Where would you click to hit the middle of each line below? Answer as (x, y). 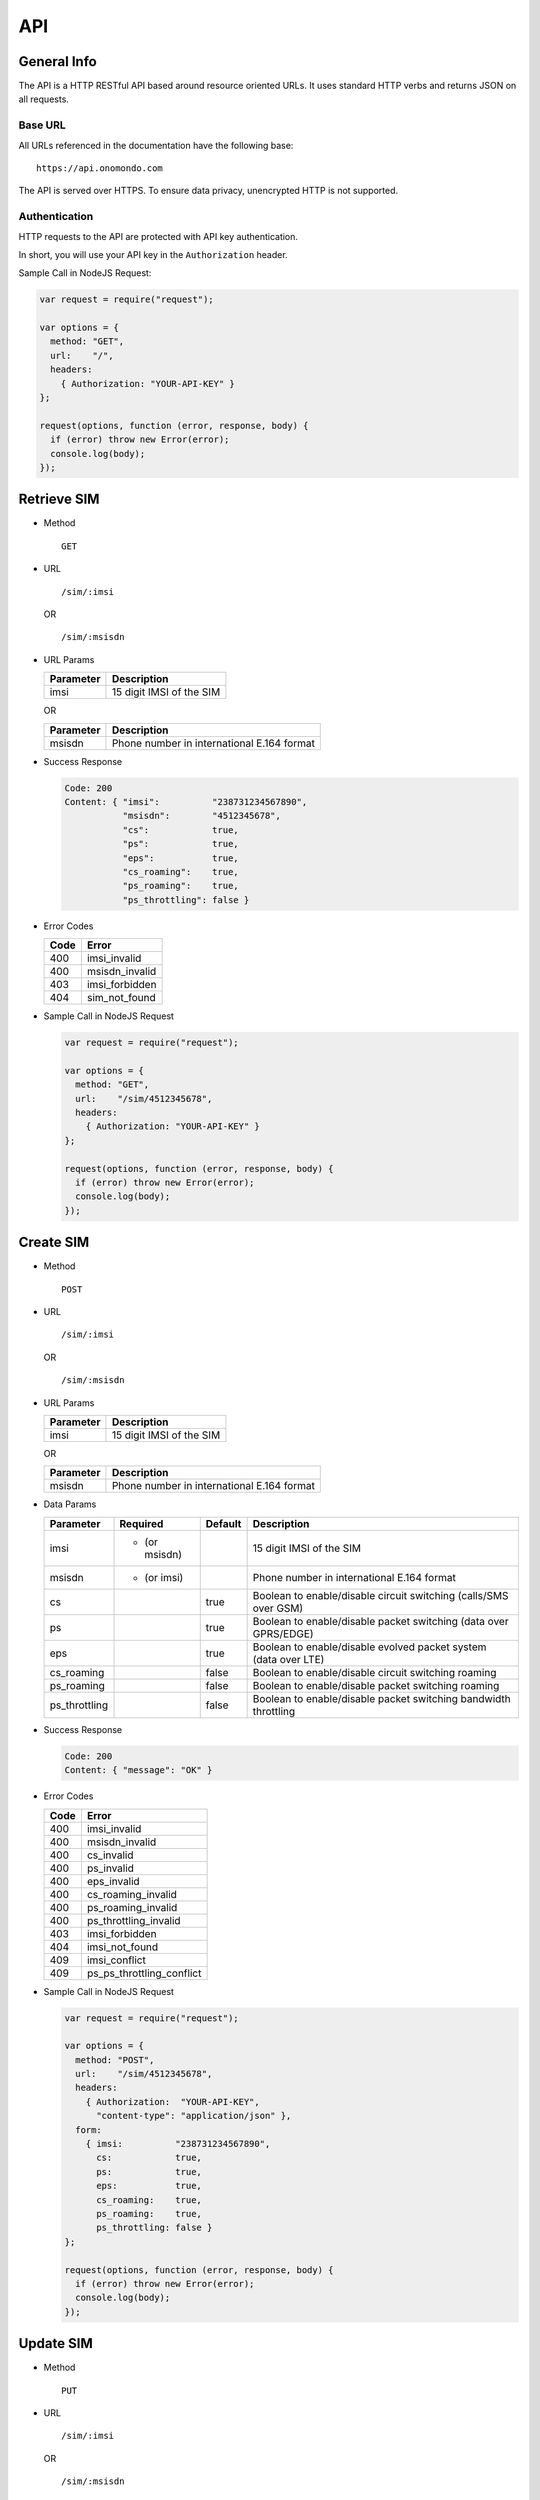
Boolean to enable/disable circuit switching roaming (374, 1672)
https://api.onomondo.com (100, 168)
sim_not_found (121, 998)
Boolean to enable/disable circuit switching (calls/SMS (380, 1595)
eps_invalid (113, 1881)
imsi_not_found (122, 1947)
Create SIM (54, 1242)
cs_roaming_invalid (131, 1894)
